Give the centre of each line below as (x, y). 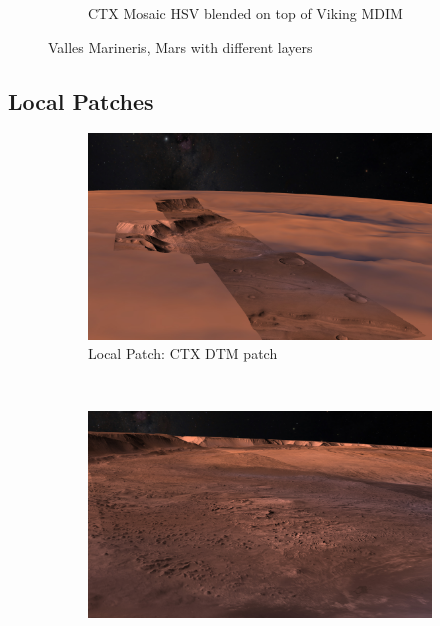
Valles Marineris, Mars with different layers (180, 46)
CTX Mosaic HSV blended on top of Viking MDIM (245, 13)
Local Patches (81, 100)
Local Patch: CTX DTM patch (183, 353)
